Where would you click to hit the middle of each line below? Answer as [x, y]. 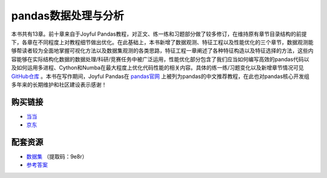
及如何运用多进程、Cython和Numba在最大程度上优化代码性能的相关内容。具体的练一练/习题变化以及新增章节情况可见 [157, 68]
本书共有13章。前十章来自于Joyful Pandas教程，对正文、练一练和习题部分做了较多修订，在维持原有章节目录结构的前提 [159, 34]
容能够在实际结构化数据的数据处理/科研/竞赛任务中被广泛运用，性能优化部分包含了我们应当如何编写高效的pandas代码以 [160, 59]
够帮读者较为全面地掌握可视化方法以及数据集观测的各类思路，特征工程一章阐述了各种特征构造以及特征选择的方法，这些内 [162, 51]
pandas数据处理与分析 [68, 16]
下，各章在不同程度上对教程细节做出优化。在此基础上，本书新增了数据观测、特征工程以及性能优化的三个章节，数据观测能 [162, 42]
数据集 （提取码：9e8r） [57, 157]
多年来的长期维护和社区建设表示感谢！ [59, 84]
